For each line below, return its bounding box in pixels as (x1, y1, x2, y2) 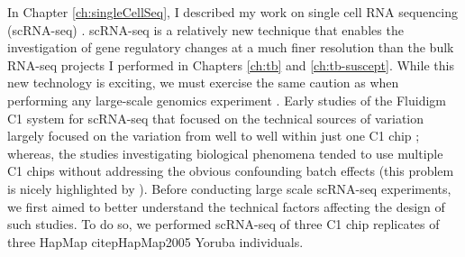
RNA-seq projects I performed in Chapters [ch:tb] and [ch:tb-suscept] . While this (7, 55, 454, 74)
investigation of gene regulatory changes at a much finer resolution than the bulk (7, 38, 454, 57)
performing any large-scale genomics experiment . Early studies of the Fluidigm (7, 90, 447, 109)
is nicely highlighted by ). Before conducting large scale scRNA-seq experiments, (7, 179, 451, 197)
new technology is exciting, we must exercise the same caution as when (7, 73, 399, 92)
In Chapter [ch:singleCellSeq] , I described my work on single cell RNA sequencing (7, 3, 458, 21)
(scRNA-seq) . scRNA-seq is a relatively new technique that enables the (7, 20, 404, 39)
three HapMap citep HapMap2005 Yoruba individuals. (7, 232, 304, 251)
